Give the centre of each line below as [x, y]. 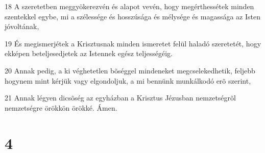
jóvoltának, [22, 26]
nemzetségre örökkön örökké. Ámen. [61, 107]
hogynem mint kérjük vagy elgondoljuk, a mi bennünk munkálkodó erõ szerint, [128, 80]
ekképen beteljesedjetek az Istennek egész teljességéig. [89, 53]
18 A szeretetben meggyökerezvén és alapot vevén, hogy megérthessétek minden [129, 6]
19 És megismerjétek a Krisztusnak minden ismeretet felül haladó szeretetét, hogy [133, 43]
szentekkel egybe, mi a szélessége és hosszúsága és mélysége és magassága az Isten [132, 16]
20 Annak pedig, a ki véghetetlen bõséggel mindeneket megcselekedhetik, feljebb [130, 70]
